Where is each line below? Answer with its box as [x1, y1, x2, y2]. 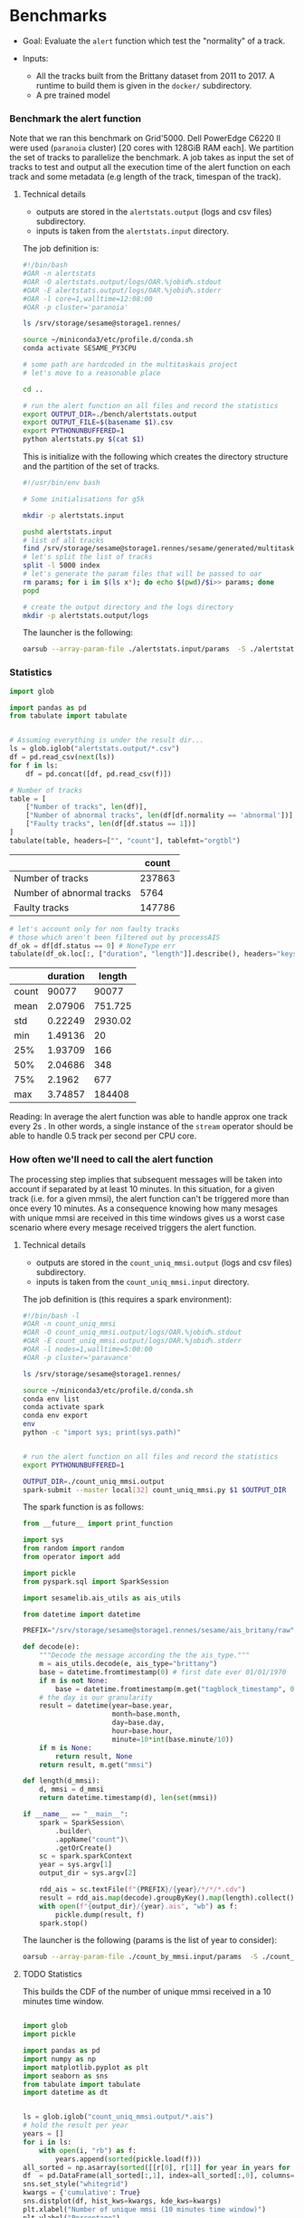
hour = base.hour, [111, 1727, 174, 1736]
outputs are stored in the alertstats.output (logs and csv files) [35, 206, 272, 217]
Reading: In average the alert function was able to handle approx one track [9, 1111, 288, 1122]
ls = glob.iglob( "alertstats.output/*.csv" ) [9, 744, 180, 754]
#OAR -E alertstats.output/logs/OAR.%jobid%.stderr [22, 286, 222, 295]
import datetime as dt [22, 2088, 109, 2098]
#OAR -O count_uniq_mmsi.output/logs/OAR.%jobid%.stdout [22, 1328, 242, 1337]
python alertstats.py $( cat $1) [22, 435, 145, 444]
